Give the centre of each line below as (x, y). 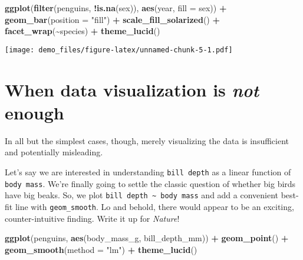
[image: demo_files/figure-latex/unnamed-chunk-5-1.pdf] (119, 50)
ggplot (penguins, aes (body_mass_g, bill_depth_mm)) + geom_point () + (147, 238)
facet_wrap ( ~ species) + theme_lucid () (83, 31)
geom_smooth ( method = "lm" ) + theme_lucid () (101, 249)
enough (34, 112)
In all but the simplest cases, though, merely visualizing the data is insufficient (147, 140)
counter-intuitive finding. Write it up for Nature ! (92, 218)
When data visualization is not (132, 89)
